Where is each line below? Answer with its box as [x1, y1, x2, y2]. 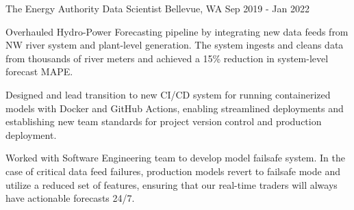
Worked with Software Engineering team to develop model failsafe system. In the [5, 150, 345, 165]
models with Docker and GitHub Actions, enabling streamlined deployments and [5, 101, 344, 115]
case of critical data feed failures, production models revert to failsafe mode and [5, 163, 340, 178]
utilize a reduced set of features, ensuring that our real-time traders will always [5, 177, 338, 192]
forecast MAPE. [5, 64, 73, 79]
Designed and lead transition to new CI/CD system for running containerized [5, 87, 331, 101]
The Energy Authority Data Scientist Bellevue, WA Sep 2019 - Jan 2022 [5, 1, 309, 15]
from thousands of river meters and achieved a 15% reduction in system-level [5, 51, 329, 65]
